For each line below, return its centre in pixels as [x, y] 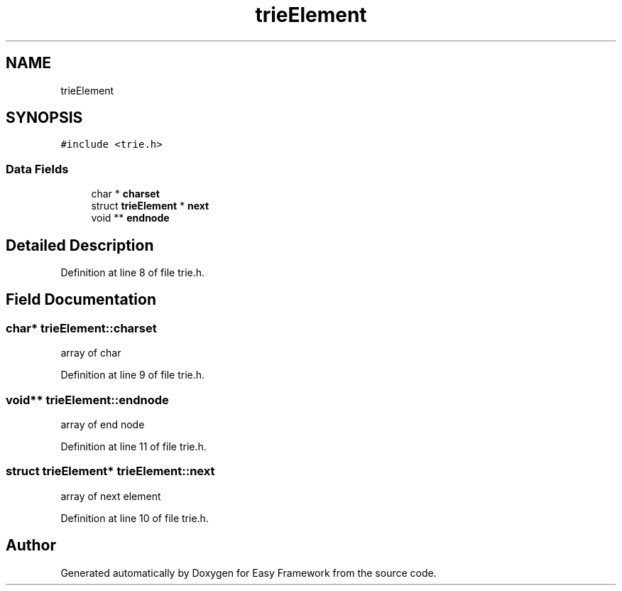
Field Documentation [81, 300]
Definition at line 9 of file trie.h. [133, 375]
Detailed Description [80, 245]
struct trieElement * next [150, 206]
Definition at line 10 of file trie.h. [135, 518]
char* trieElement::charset [81, 328]
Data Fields [37, 169]
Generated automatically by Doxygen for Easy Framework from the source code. [249, 573]
